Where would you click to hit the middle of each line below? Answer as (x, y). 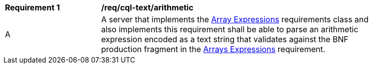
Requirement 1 (32, 7)
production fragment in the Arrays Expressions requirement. (213, 49)
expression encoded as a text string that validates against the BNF (225, 39)
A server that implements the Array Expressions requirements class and (235, 19)
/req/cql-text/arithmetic (147, 7)
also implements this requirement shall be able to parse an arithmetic (230, 29)
